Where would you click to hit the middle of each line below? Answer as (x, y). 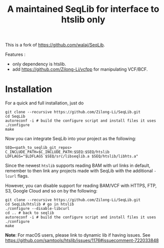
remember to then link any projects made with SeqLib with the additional (79, 171)
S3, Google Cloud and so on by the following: (51, 191)
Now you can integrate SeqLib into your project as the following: (71, 139)
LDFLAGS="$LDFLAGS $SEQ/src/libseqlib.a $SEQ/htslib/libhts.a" (72, 156)
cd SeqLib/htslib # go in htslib (40, 204)
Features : (15, 54)
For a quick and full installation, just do (45, 103)
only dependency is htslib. (39, 64)
